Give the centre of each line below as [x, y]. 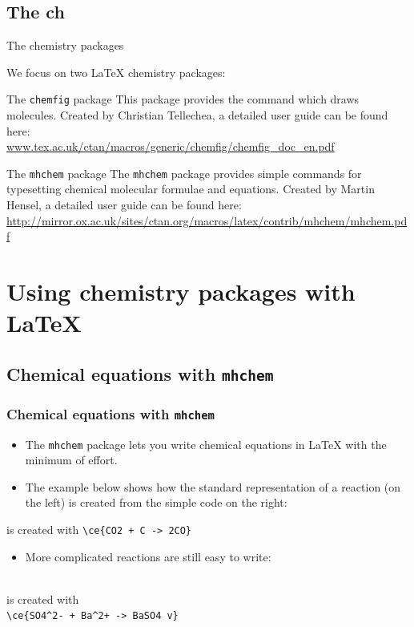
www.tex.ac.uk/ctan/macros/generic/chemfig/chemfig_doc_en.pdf [171, 146]
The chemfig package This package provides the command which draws [183, 99]
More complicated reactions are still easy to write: [148, 556]
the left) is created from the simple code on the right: [156, 502]
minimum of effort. [71, 460]
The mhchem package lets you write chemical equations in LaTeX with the [206, 444]
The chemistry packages [65, 45]
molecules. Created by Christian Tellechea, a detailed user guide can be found [197, 115]
